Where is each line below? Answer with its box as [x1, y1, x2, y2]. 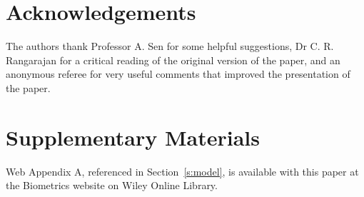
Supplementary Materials [6, 122, 260, 151]
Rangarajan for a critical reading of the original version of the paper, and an [6, 52, 340, 67]
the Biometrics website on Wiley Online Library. [6, 178, 218, 193]
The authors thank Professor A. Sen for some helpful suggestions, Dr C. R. [6, 39, 334, 54]
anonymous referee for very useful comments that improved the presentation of [6, 66, 350, 81]
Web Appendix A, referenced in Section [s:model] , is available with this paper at [6, 163, 359, 178]
